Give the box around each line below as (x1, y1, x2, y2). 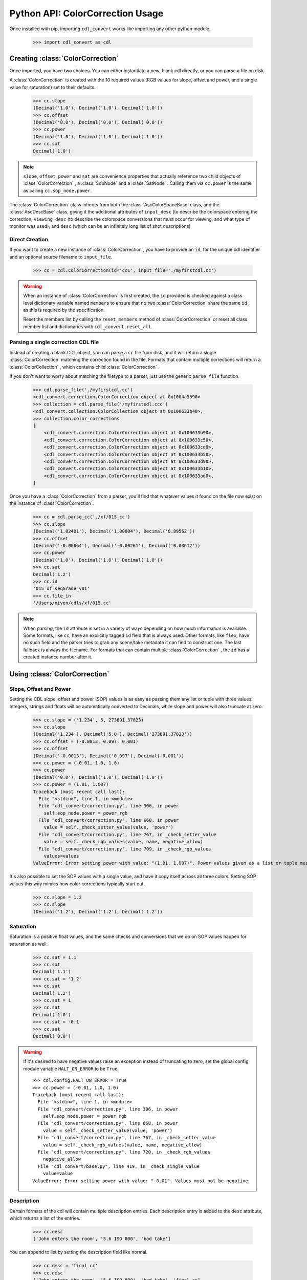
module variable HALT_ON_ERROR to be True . (23, 1065, 119, 1072)
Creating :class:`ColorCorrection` (9, 54, 119, 62)
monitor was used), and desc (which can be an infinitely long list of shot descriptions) (9, 223, 191, 229)
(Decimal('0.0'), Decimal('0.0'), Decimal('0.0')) (33, 119, 163, 125)
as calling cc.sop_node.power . (23, 187, 92, 194)
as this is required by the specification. (23, 307, 105, 313)
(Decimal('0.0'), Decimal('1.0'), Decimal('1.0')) (33, 774, 163, 780)
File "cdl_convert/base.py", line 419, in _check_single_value (37, 1163, 200, 1169)
